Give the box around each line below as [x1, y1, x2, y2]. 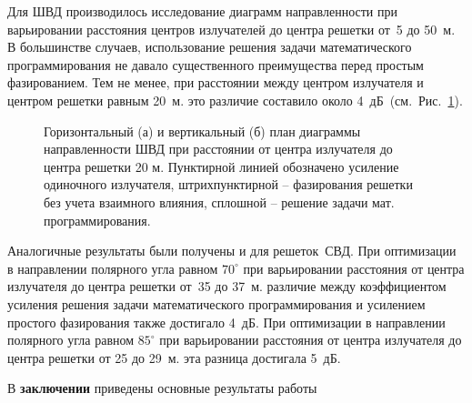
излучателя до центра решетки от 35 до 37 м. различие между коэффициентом [7, 277, 447, 296]
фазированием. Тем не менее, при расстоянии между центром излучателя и [7, 73, 424, 92]
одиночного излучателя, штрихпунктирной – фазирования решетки [44, 175, 413, 194]
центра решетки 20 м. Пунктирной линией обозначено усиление [44, 156, 399, 176]
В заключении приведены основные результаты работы [7, 378, 317, 398]
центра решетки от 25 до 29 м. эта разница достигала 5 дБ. [7, 348, 341, 367]
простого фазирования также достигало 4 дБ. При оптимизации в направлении [7, 312, 446, 331]
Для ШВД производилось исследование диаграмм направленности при [7, 2, 397, 20]
